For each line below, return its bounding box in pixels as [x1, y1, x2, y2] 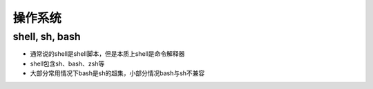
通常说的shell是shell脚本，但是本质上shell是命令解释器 [30, 50, 185, 58]
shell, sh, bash [12, 30, 81, 43]
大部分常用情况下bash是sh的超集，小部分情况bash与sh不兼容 [30, 69, 205, 77]
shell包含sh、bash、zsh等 [30, 59, 105, 68]
